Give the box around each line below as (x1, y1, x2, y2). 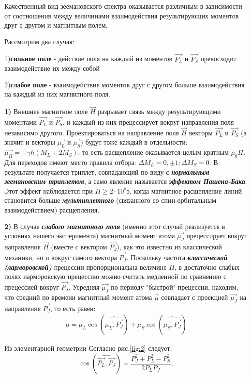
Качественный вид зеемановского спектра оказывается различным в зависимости (4, 1, 242, 11)
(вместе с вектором (51, 242, 107, 252)
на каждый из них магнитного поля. (4, 89, 110, 99)
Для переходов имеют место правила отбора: (4, 157, 136, 167)
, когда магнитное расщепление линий (129, 185, 242, 196)
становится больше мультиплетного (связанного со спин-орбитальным (4, 195, 216, 205)
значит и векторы (4, 137, 55, 147)
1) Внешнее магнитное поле (4, 106, 88, 116)
